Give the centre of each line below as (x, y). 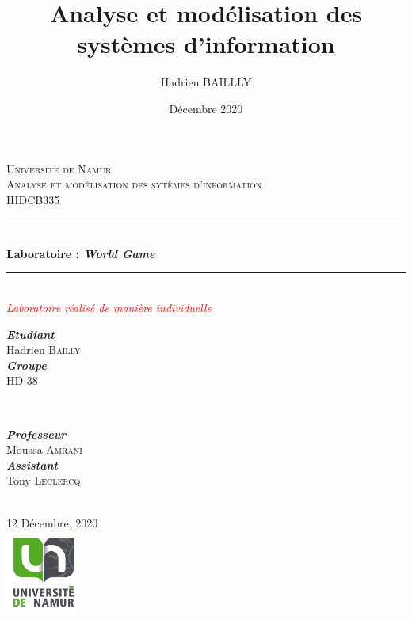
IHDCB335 (33, 199)
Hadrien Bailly (44, 350)
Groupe (27, 365)
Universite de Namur (59, 168)
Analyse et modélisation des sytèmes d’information (134, 184)
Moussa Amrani (44, 449)
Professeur (36, 434)
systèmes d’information (206, 44)
